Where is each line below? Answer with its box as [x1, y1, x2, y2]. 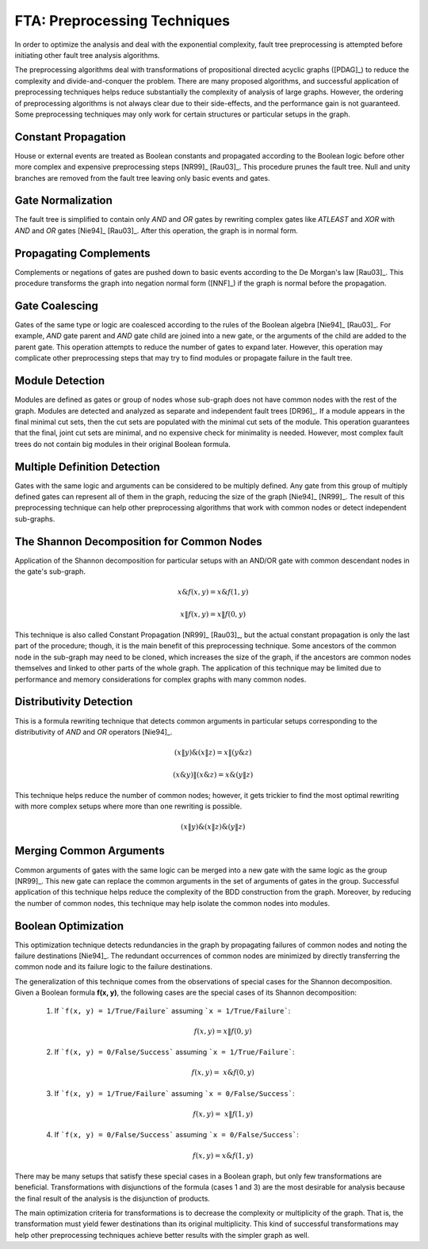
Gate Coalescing [14, 299, 99, 312]
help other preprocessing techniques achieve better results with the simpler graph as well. [14, 1230, 310, 1239]
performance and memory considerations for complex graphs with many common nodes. [14, 674, 307, 684]
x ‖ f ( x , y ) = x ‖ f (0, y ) [179, 609, 246, 618]
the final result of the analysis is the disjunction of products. [14, 1194, 210, 1203]
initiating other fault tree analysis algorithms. [14, 50, 160, 59]
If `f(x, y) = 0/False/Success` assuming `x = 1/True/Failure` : [54, 1047, 295, 1057]
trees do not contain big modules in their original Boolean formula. [14, 439, 231, 449]
